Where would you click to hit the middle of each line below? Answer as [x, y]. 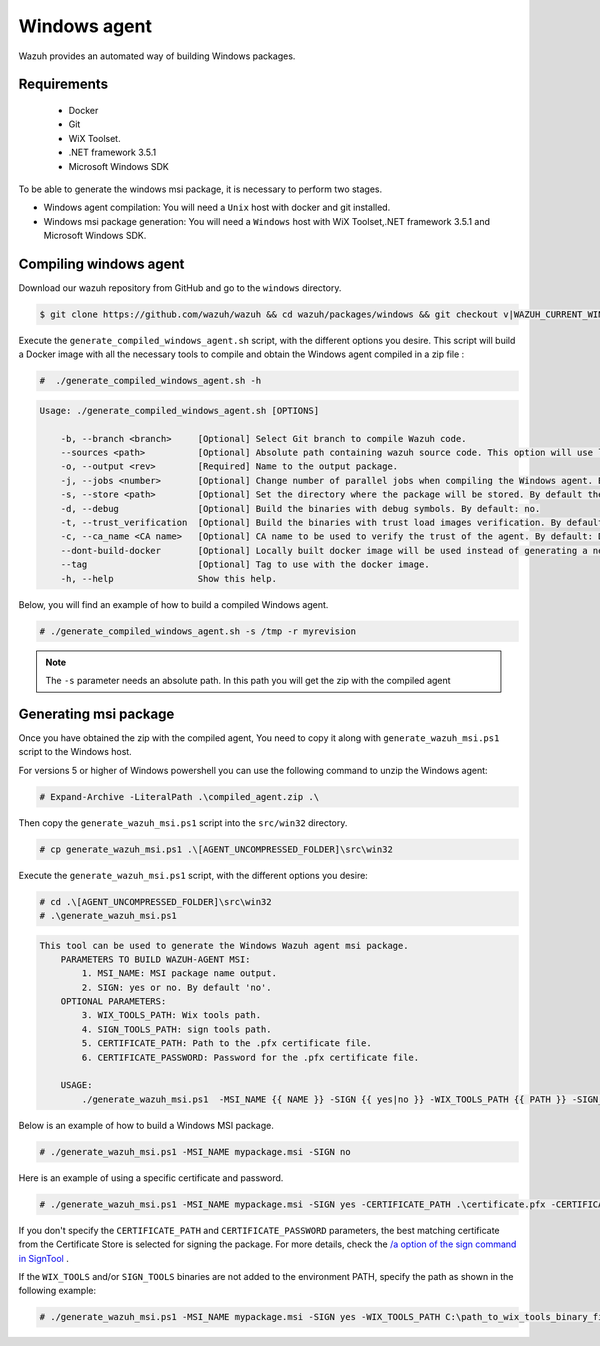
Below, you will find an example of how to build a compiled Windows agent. [173, 604]
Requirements [63, 84]
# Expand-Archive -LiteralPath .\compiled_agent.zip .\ [179, 796]
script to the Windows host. [75, 752]
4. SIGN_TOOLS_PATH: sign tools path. [176, 1029]
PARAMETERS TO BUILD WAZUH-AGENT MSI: [155, 959]
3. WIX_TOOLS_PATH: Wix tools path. [171, 1015]
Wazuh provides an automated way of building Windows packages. [157, 56]
